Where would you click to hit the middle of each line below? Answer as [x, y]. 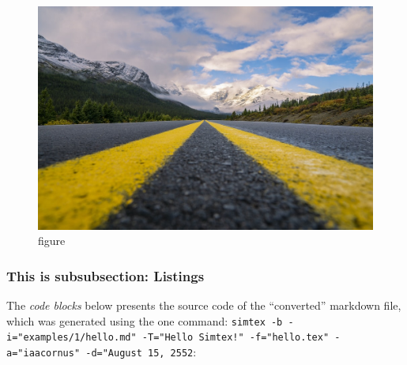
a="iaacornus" [43, 354]
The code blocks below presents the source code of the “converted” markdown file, [204, 305]
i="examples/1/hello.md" [72, 338]
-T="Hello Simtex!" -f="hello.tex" [236, 338]
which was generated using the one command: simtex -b [145, 320]
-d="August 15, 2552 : [141, 352]
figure [52, 241]
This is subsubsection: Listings [106, 275]
